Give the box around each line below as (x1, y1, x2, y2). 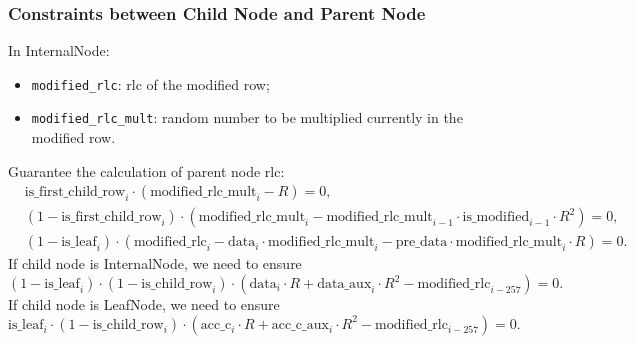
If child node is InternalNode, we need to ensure (8, 253, 302, 274)
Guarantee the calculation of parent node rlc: (8, 160, 285, 181)
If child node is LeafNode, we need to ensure (8, 294, 280, 314)
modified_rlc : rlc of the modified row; (31, 73, 270, 94)
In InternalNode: (8, 40, 110, 61)
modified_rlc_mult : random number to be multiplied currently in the (31, 107, 463, 128)
